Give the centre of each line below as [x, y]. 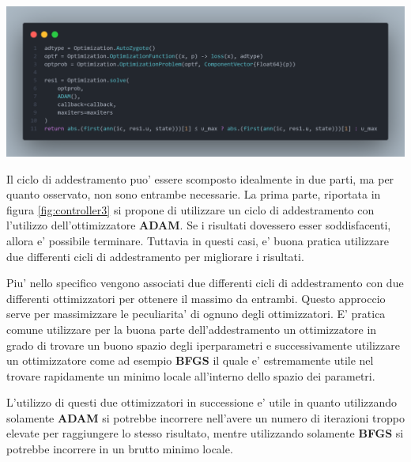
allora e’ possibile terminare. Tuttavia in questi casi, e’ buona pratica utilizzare [198, 240]
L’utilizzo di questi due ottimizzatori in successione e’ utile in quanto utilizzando [202, 402]
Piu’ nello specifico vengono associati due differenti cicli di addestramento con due [205, 283]
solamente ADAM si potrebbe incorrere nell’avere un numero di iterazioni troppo [205, 417]
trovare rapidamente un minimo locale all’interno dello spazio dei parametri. [191, 375]
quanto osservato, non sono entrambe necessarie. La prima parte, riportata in [194, 194]
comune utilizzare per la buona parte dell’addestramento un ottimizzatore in [192, 329]
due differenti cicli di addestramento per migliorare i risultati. [155, 256]
